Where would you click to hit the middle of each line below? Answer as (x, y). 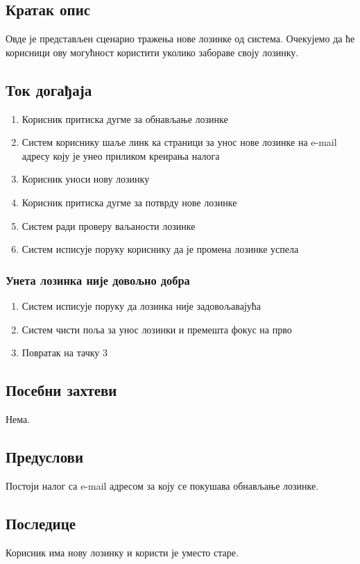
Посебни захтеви (61, 390)
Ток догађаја (49, 89)
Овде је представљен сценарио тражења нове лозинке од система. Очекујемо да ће (180, 39)
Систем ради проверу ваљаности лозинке (109, 225)
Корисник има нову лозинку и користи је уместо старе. (122, 552)
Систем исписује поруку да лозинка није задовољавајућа (141, 305)
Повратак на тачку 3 (65, 352)
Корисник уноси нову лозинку (86, 179)
